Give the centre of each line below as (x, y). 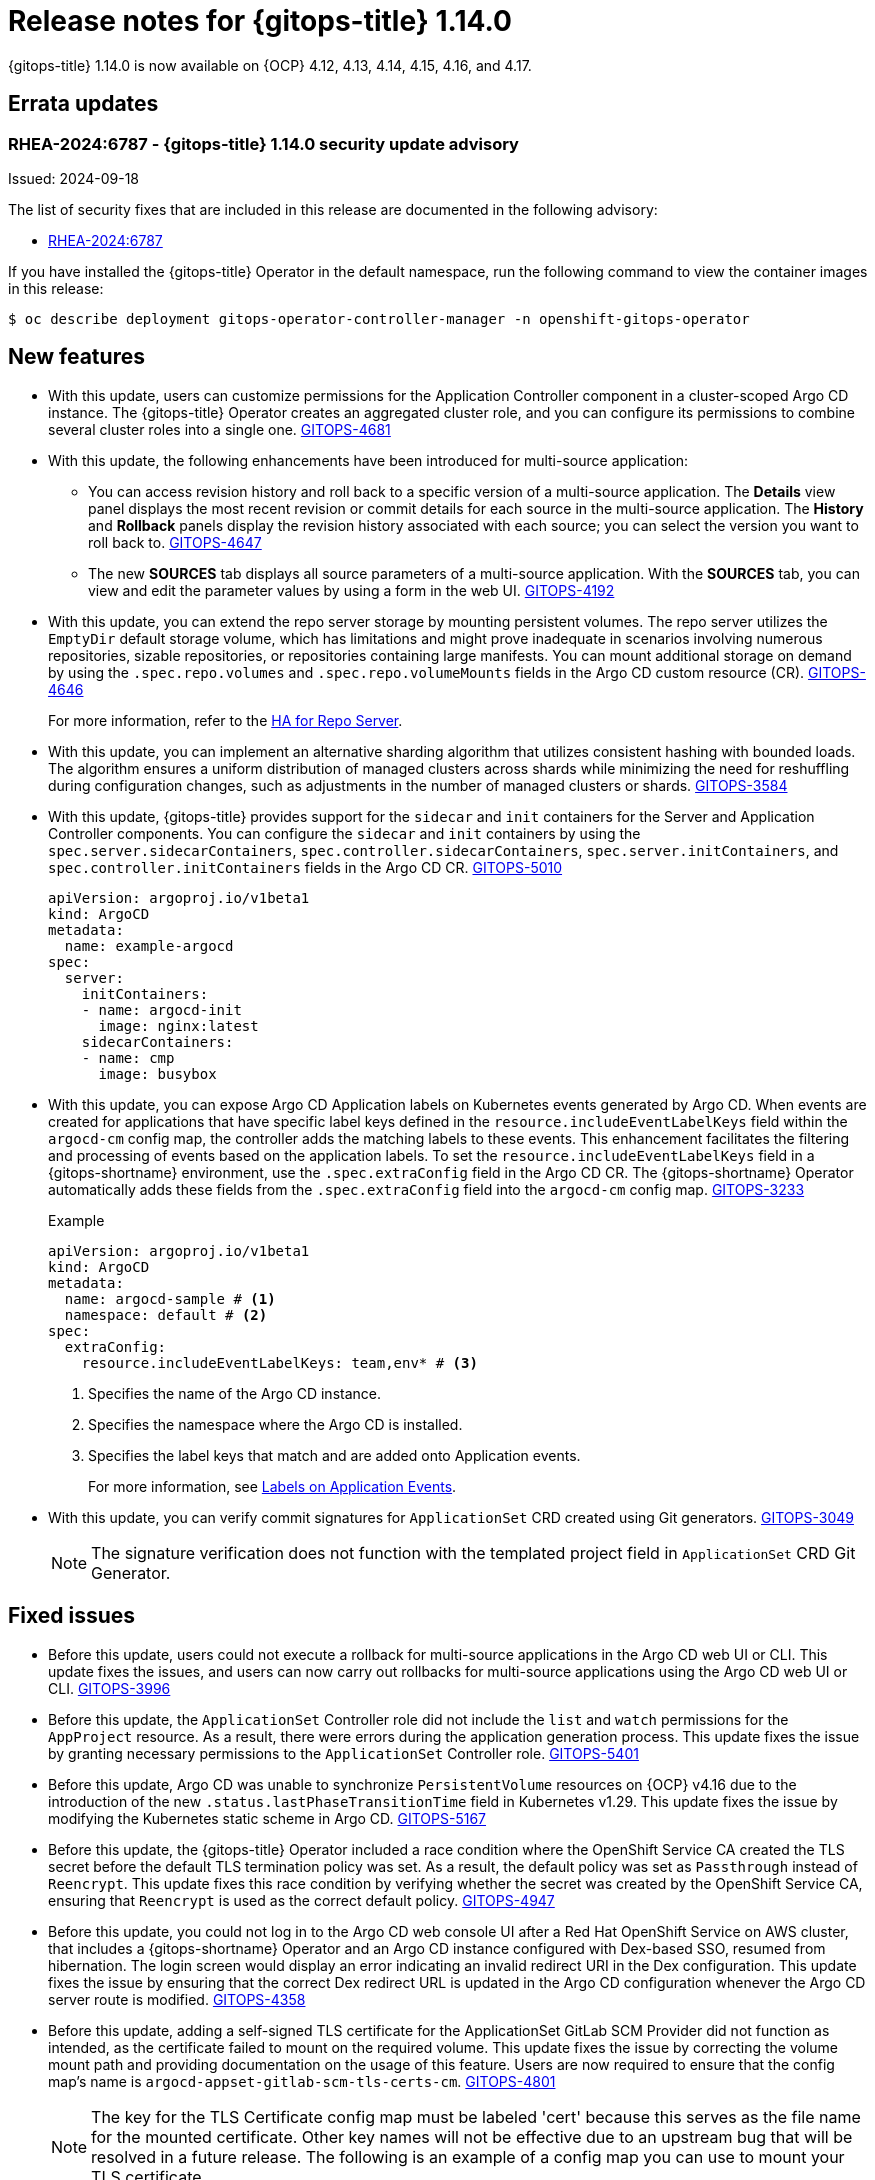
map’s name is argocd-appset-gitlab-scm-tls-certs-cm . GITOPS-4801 (302, 2081)
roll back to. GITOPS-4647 (175, 542)
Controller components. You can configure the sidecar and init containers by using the (344, 833)
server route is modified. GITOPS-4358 (177, 1999)
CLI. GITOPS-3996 (109, 1688)
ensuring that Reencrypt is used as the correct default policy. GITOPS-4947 (301, 1900)
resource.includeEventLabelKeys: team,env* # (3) (279, 1362)
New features (76, 357)
